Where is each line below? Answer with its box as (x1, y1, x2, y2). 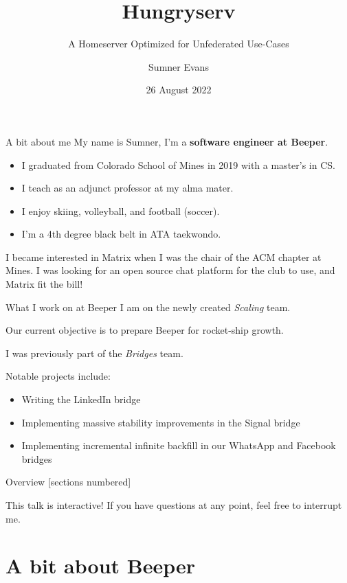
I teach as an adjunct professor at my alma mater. (21, 181, 234, 195)
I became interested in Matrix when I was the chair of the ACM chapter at (5, 249, 322, 264)
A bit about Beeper (5, 551, 196, 580)
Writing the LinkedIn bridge (21, 392, 141, 407)
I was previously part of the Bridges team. (5, 345, 183, 360)
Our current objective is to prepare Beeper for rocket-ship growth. (5, 323, 284, 337)
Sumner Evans (148, 59, 209, 73)
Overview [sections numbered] (5, 475, 131, 489)
